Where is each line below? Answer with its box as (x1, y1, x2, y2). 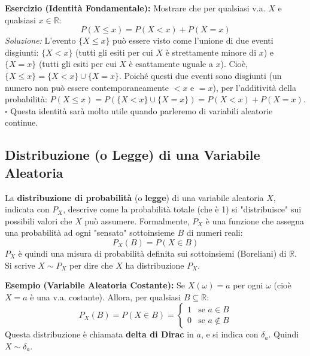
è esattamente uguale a (129, 57, 213, 70)
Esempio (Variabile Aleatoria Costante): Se (5, 279, 186, 291)
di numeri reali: (186, 226, 243, 239)
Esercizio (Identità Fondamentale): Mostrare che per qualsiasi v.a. (5, 2, 266, 14)
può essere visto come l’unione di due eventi (113, 34, 273, 47)
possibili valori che (5, 214, 72, 227)
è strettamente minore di (165, 45, 257, 58)
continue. (5, 116, 38, 129)
